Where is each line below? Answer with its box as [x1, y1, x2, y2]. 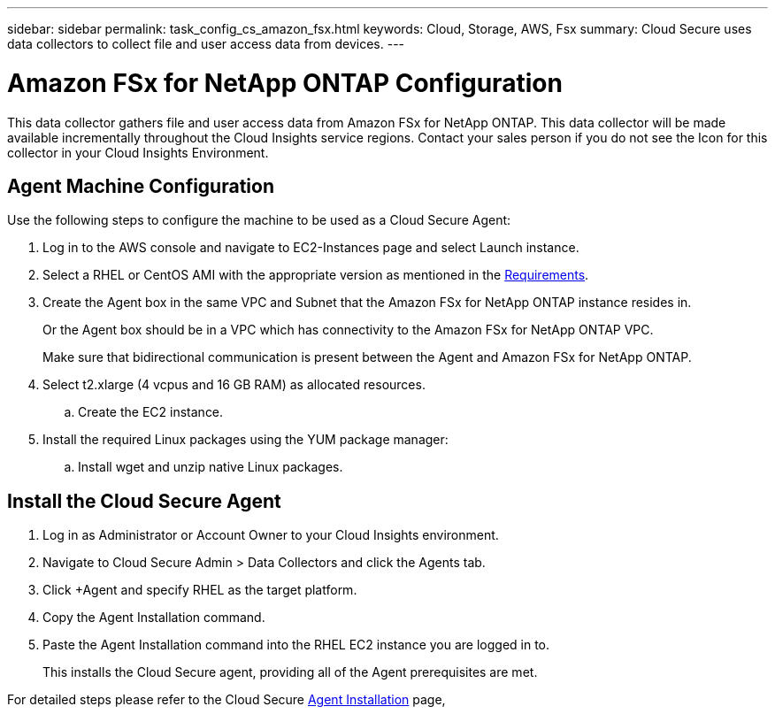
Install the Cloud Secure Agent [7, 489, 281, 512]
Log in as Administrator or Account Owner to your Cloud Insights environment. [42, 527, 499, 543]
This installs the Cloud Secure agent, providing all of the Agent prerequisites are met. [42, 664, 538, 680]
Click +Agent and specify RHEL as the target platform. [42, 582, 357, 598]
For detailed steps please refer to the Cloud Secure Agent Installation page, [7, 692, 446, 708]
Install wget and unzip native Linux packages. [78, 459, 343, 475]
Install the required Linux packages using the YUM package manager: [42, 432, 449, 448]
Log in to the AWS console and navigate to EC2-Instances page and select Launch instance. [42, 240, 579, 256]
